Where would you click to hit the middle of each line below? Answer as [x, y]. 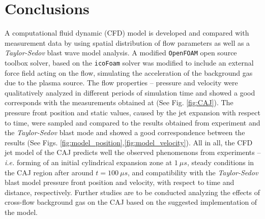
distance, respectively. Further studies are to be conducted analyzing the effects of [132, 192]
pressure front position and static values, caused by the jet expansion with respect [132, 112]
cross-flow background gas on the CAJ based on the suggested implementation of [131, 202]
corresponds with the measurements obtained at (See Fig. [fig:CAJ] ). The [119, 102]
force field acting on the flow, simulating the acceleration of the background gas [129, 72]
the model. [21, 212]
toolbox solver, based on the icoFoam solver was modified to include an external [129, 62]
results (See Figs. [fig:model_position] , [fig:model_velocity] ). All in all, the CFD [129, 142]
